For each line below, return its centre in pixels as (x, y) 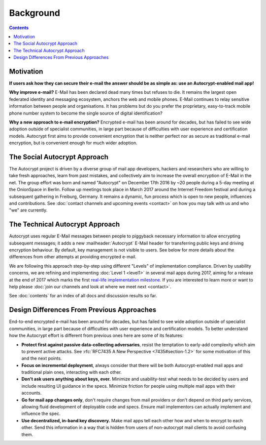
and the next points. (42, 359)
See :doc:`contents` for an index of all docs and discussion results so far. (83, 296)
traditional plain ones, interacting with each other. (72, 372)
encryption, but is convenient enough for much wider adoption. (73, 143)
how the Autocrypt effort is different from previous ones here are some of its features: (96, 335)
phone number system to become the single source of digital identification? (86, 113)
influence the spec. (41, 414)
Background (34, 13)
